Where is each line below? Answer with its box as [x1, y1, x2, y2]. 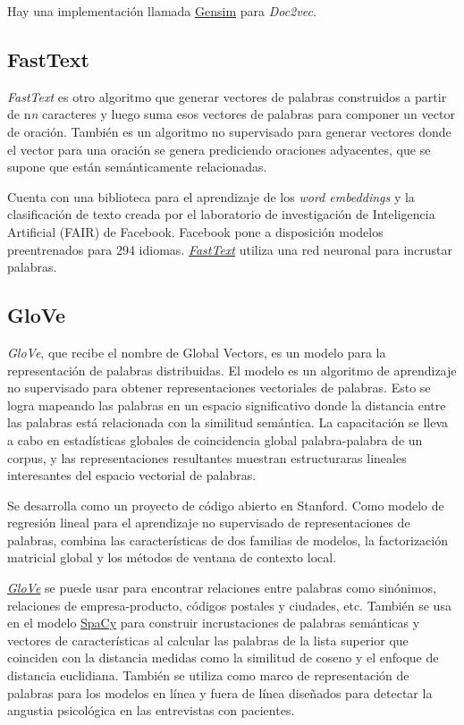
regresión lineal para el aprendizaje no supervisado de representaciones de [7, 513, 410, 532]
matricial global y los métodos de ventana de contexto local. [7, 548, 337, 567]
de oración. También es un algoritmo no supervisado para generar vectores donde [7, 122, 451, 140]
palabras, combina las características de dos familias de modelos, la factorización [7, 530, 448, 549]
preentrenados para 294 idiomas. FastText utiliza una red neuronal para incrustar [7, 240, 452, 258]
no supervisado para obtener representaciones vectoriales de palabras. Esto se [7, 378, 431, 397]
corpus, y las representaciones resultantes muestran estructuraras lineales [7, 448, 407, 467]
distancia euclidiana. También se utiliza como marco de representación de [7, 666, 409, 685]
